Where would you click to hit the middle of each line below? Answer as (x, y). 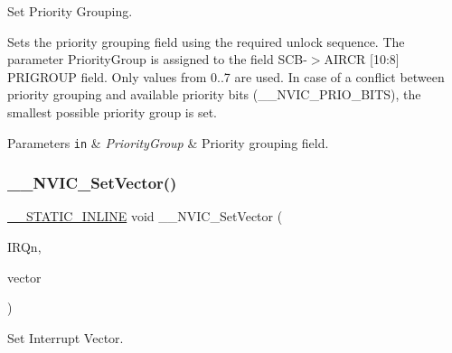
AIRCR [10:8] (362, 59)
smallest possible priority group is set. (112, 111)
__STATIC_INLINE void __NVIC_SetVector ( (145, 216)
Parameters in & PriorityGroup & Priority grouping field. (168, 142)
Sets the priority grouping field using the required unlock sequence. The (206, 41)
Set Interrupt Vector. (66, 337)
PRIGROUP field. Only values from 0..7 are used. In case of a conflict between (226, 76)
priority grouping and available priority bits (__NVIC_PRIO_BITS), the (214, 94)
